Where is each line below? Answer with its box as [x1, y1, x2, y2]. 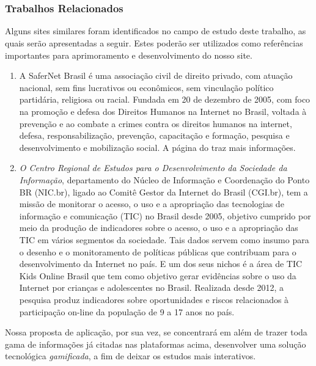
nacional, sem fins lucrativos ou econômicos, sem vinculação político [19, 81, 274, 93]
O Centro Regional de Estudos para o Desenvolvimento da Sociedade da [19, 161, 287, 174]
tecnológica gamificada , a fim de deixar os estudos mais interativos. [5, 350, 256, 362]
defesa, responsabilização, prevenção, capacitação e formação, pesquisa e [19, 129, 290, 142]
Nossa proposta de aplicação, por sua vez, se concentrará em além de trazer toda [5, 326, 307, 339]
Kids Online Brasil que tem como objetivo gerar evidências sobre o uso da [19, 269, 296, 282]
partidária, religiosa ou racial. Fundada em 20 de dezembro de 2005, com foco [19, 93, 310, 106]
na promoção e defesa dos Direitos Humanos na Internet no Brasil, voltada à [19, 105, 307, 118]
